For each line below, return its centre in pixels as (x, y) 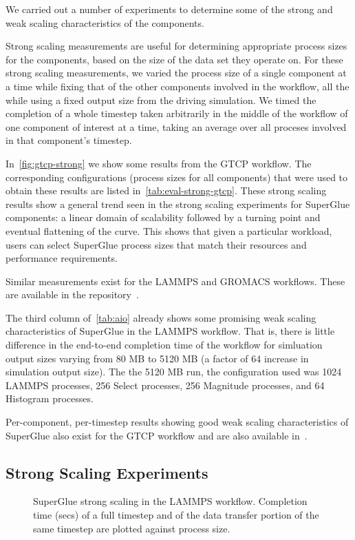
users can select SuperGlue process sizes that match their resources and (156, 244)
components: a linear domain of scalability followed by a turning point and (163, 217)
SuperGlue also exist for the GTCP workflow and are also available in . (157, 435)
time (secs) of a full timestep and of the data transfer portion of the (176, 515)
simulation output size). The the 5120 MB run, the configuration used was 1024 (174, 372)
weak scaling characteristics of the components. (105, 22)
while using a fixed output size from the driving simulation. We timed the (161, 100)
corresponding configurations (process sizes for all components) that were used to (177, 177)
